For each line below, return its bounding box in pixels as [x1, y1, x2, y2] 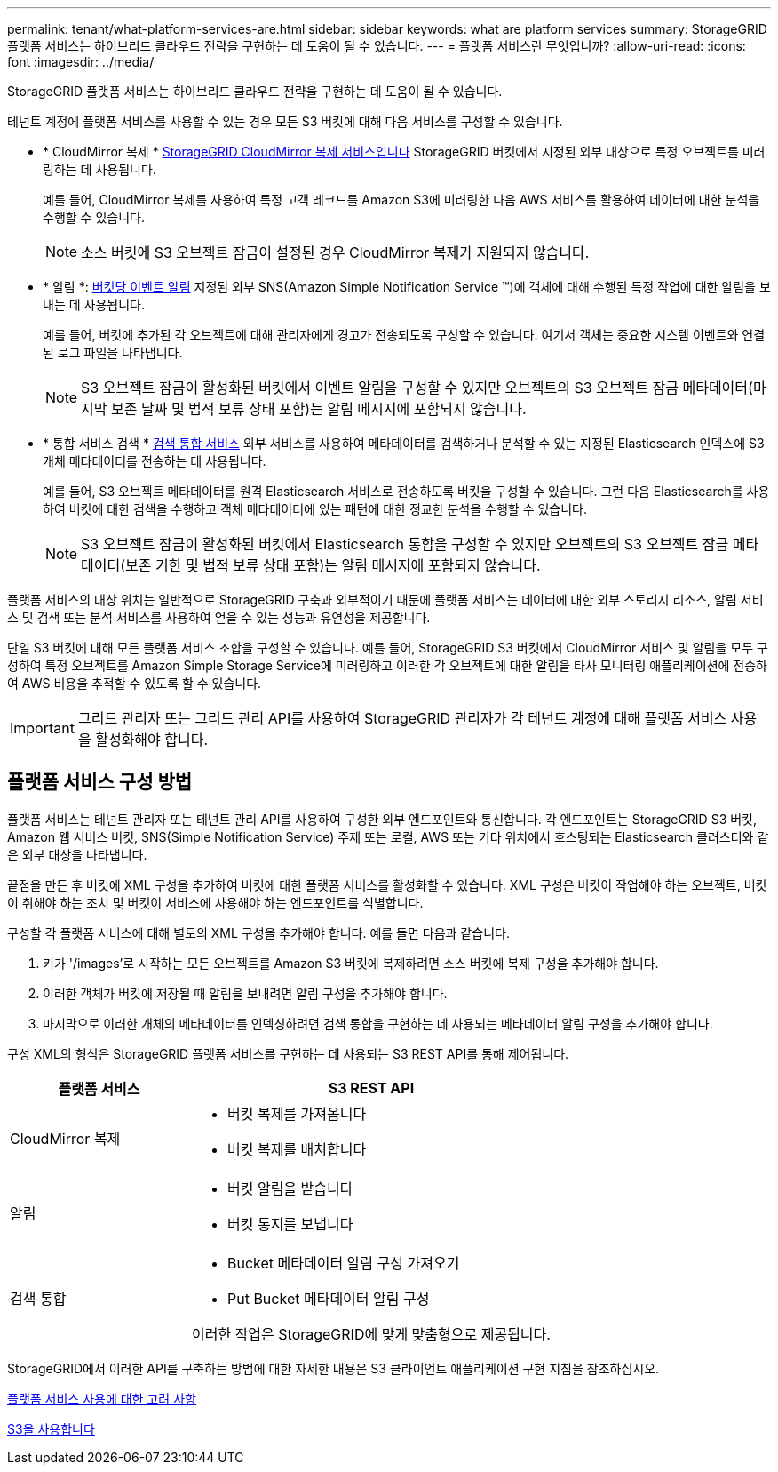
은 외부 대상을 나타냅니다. [7, 846, 147, 862]
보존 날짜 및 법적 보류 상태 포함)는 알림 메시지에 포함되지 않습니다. [111, 400, 527, 418]
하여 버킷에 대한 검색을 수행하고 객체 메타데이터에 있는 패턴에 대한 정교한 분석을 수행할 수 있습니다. [43, 501, 587, 516]
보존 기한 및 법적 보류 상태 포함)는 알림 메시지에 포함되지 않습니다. [125, 556, 541, 574]
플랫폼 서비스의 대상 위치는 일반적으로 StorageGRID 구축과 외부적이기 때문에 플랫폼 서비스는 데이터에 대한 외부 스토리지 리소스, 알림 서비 [7, 592, 764, 607]
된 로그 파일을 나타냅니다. [43, 345, 183, 360]
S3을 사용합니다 [7, 1420, 95, 1436]
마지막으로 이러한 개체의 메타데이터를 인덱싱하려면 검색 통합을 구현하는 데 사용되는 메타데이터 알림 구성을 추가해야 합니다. [43, 1015, 713, 1031]
